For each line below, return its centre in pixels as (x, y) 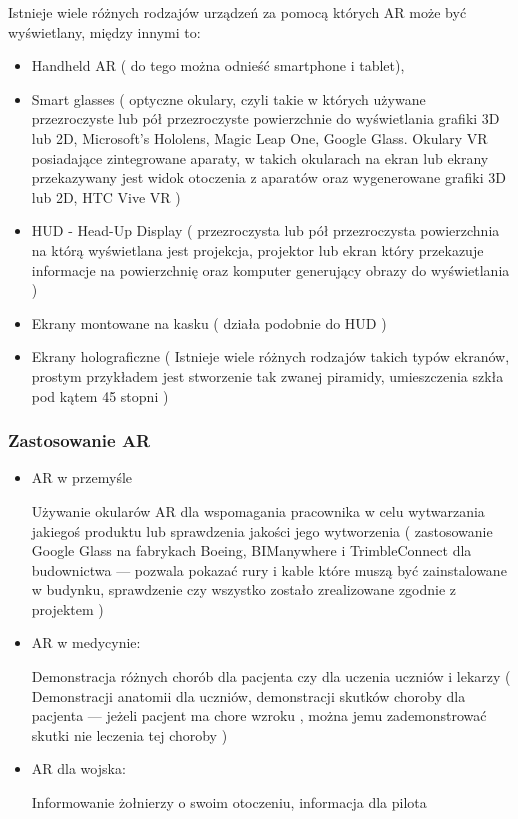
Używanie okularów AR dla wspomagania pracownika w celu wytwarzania (258, 510)
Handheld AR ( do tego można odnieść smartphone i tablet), (218, 65)
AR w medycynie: (86, 642)
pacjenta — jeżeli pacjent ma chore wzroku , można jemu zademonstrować (259, 715)
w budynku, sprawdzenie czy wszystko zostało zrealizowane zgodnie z (244, 589)
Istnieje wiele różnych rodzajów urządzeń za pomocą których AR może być (237, 12)
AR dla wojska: (78, 768)
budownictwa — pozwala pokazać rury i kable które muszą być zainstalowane (269, 569)
